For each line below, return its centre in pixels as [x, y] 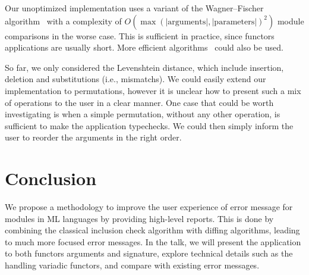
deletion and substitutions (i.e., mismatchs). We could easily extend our [135, 79]
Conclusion [51, 178]
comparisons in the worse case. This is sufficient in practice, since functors [140, 35]
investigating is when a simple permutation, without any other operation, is [143, 114]
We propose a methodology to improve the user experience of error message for [149, 207]
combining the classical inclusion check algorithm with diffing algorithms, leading [152, 230]
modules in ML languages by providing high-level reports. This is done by [139, 218]
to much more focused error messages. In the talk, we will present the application [153, 241]
